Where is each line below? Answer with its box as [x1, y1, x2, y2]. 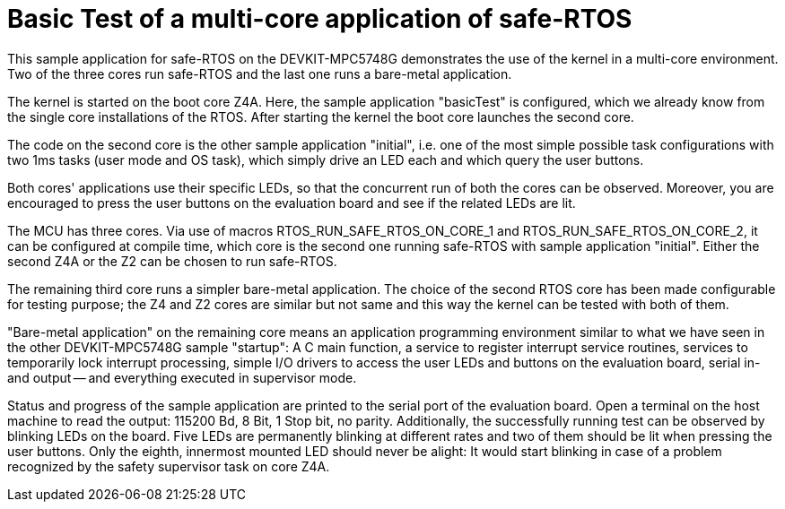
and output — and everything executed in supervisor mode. [7, 369, 357, 385]
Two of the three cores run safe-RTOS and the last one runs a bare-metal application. [7, 65, 512, 82]
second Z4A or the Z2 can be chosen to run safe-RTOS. [7, 253, 337, 269]
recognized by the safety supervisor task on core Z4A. [7, 458, 330, 474]
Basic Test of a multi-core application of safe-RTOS [7, 4, 632, 34]
